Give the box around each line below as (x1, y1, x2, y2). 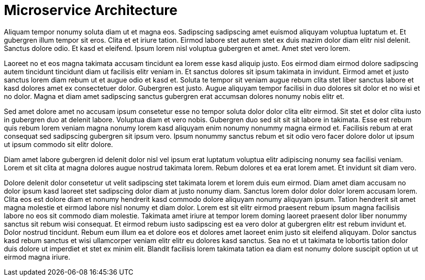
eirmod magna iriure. (4, 252, 70, 261)
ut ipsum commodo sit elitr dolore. (4, 140, 113, 148)
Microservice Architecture (4, 2, 178, 18)
